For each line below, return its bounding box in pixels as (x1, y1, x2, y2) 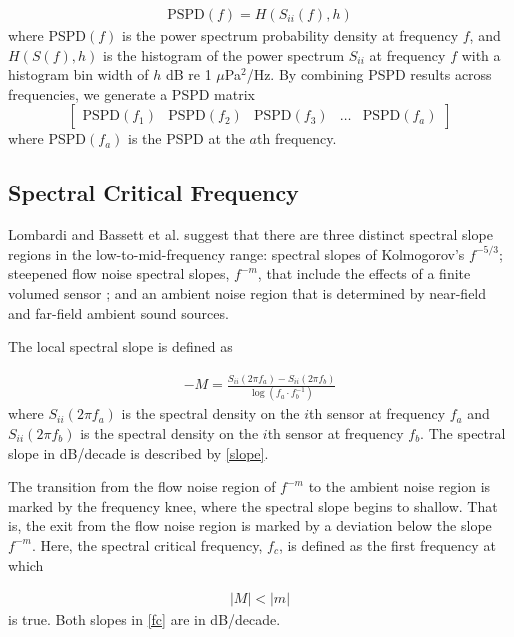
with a (461, 44, 501, 65)
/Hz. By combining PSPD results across (246, 64, 492, 85)
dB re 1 (165, 64, 212, 85)
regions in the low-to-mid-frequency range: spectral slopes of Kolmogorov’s (8, 243, 465, 264)
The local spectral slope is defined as (8, 336, 233, 357)
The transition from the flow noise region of (8, 476, 276, 497)
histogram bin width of (8, 64, 149, 85)
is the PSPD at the (128, 128, 245, 149)
